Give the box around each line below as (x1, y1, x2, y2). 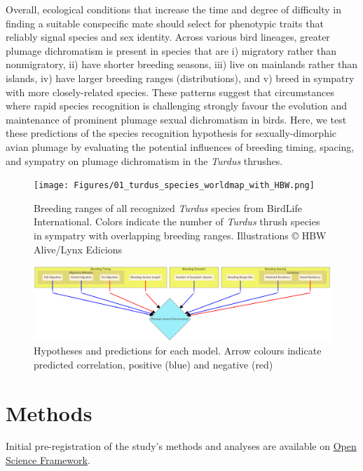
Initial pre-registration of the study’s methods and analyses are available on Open (6, 439, 357, 453)
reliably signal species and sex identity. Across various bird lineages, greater (6, 29, 330, 44)
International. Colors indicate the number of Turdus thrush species (34, 214, 320, 229)
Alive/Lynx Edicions (34, 241, 123, 256)
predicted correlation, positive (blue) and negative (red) (34, 357, 273, 371)
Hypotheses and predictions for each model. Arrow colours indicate (34, 343, 322, 358)
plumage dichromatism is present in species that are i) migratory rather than (6, 43, 336, 58)
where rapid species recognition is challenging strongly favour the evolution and (6, 98, 348, 113)
